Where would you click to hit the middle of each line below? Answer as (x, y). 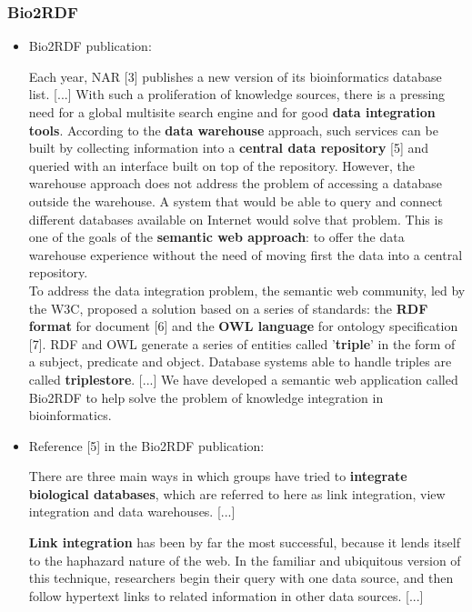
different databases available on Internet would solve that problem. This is (236, 219)
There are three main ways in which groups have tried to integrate (218, 476)
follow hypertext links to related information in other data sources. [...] (226, 595)
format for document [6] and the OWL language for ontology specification (243, 326)
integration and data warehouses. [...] (132, 512)
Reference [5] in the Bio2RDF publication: (146, 445)
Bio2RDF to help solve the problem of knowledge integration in (206, 397)
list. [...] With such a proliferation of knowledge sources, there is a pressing (237, 94)
